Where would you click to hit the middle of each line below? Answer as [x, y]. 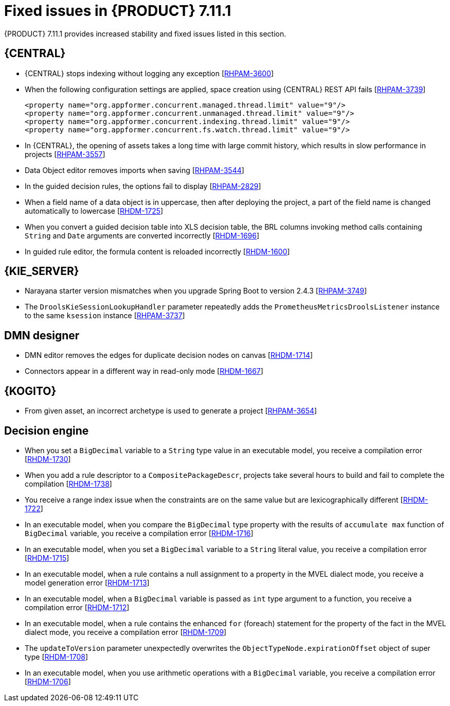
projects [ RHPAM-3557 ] [65, 154]
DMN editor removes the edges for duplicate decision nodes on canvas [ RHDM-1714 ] [169, 355]
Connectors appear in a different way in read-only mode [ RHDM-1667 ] [144, 371]
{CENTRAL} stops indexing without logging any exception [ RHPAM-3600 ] [149, 73]
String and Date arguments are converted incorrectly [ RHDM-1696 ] [142, 235]
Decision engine [47, 431]
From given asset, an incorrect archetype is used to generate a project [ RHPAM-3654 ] [171, 411]
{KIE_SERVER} [42, 271]
